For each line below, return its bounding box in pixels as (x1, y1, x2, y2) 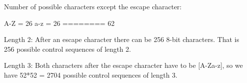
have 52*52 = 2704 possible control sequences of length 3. (4, 69, 178, 80)
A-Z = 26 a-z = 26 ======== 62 (4, 18, 115, 28)
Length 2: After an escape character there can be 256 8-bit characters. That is (4, 34, 239, 44)
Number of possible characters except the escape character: (4, 1, 182, 11)
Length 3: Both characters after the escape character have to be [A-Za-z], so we (4, 60, 243, 70)
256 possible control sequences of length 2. (4, 43, 131, 54)
